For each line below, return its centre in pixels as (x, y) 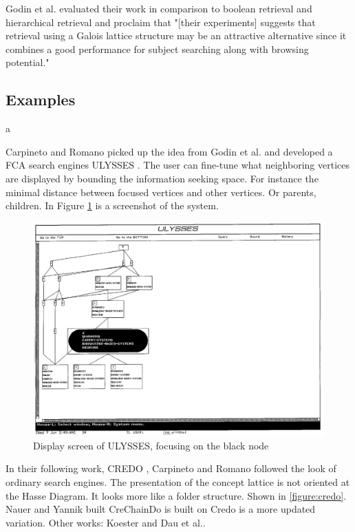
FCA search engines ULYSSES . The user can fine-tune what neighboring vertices (177, 165)
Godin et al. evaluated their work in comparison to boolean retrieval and (159, 8)
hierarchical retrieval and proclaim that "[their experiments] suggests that (161, 22)
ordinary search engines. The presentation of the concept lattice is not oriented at (178, 482)
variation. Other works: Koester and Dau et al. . (106, 522)
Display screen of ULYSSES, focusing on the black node (151, 445)
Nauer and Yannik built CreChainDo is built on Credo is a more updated (161, 509)
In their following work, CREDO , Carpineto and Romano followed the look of (171, 468)
